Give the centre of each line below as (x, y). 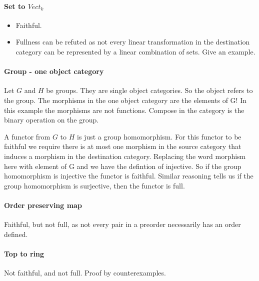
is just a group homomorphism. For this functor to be (159, 136)
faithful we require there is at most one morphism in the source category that (123, 146)
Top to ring (24, 253)
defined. (16, 234)
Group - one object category (54, 71)
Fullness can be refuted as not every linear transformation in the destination (133, 42)
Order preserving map (43, 205)
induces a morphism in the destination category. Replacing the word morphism (125, 156)
